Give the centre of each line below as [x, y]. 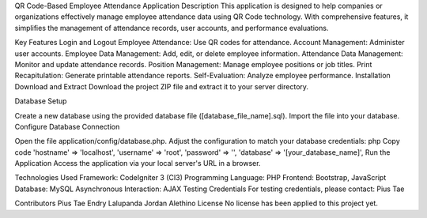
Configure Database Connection [67, 126]
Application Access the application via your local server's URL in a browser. [138, 163]
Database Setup [41, 101]
